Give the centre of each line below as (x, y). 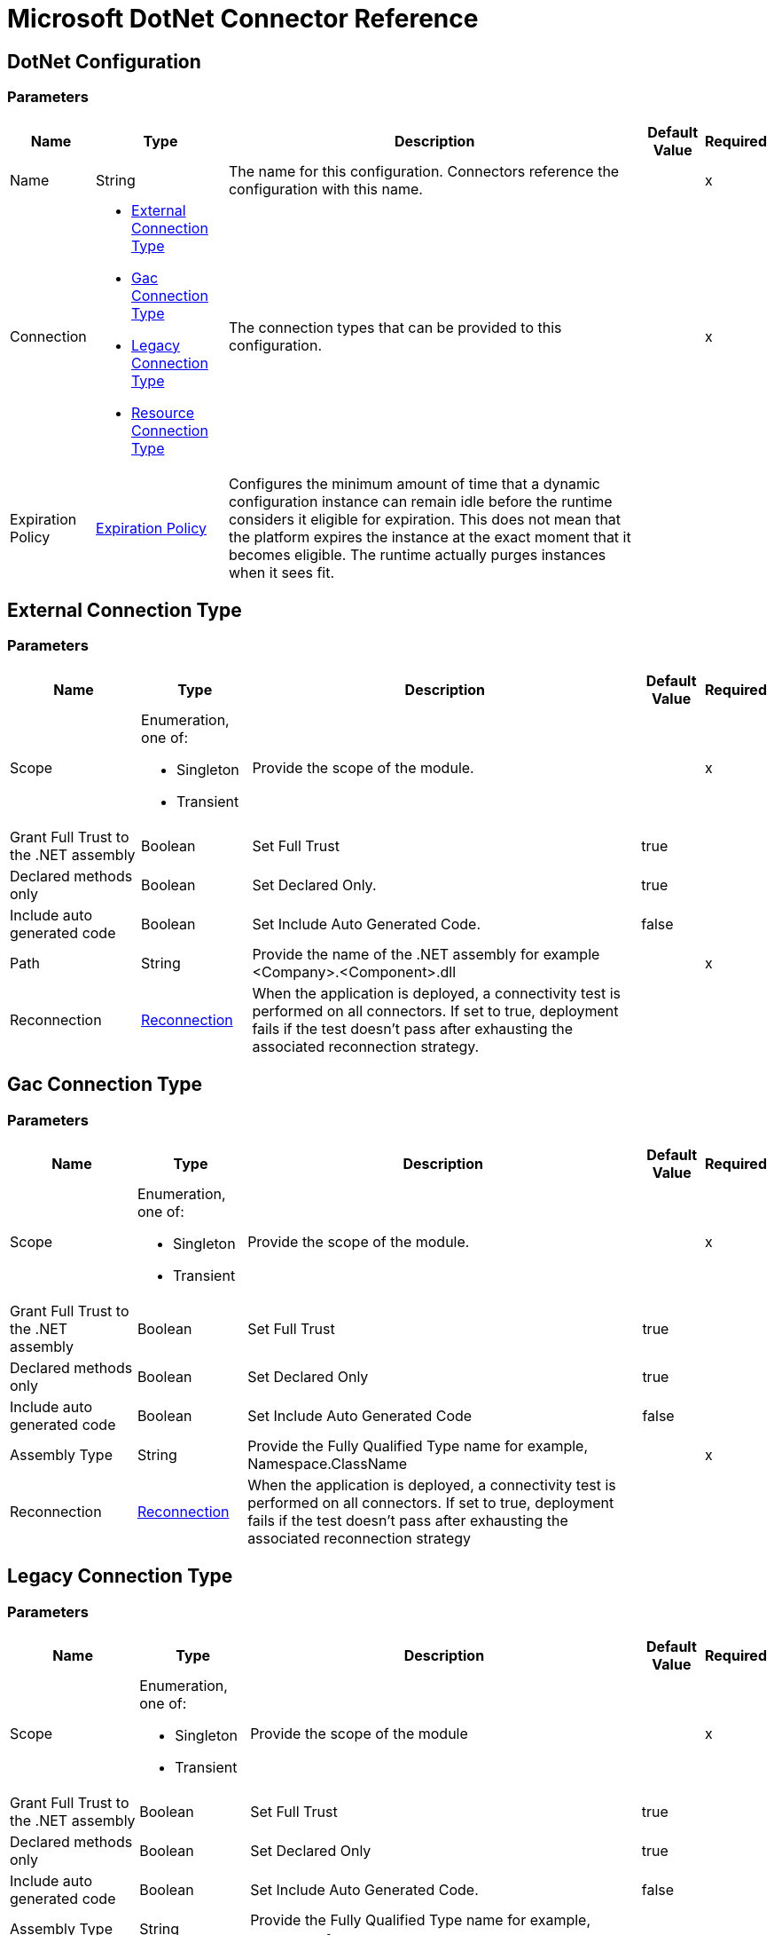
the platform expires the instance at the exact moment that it (430, 537)
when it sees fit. (281, 572)
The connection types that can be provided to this (395, 327)
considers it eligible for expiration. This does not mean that (425, 519)
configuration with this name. (325, 189)
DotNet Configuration (104, 61)
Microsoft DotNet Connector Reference (243, 19)
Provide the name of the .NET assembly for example (426, 954)
